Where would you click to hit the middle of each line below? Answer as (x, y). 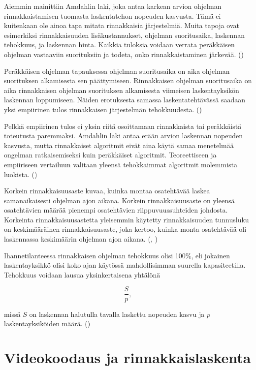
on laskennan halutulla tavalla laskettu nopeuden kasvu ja (117, 314)
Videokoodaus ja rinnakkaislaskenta (128, 357)
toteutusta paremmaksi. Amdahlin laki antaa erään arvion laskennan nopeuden (123, 136)
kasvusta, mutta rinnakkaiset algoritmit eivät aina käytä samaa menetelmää (119, 145)
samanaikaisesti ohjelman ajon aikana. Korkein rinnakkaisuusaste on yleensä (119, 200)
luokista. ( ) (21, 174)
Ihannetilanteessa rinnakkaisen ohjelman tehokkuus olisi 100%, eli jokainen (117, 255)
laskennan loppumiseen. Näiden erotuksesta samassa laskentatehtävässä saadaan (125, 100)
